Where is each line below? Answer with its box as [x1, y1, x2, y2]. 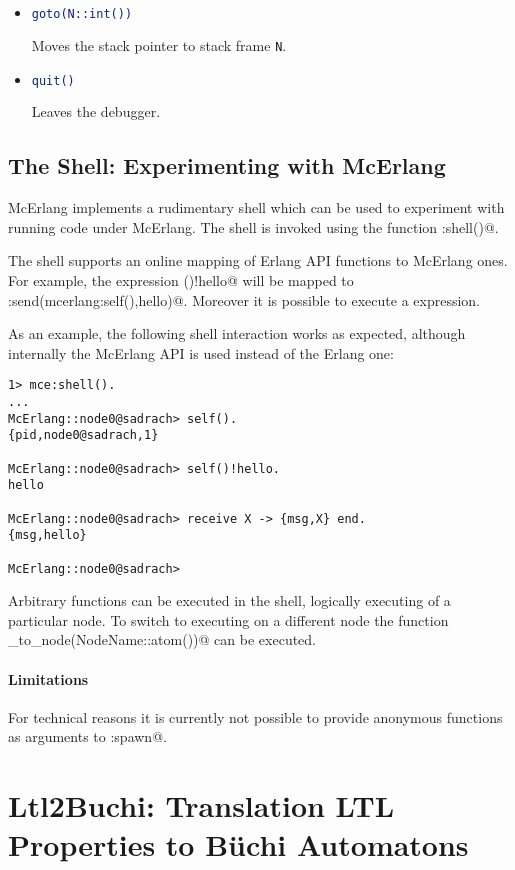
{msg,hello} [8, 528, 87, 543]
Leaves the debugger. [31, 101, 161, 122]
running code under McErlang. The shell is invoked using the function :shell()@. [8, 216, 499, 237]
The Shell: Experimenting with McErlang [8, 150, 446, 181]
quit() [31, 73, 75, 88]
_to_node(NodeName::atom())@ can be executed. [8, 629, 316, 650]
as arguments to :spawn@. [8, 726, 167, 747]
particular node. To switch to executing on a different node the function [8, 609, 449, 630]
